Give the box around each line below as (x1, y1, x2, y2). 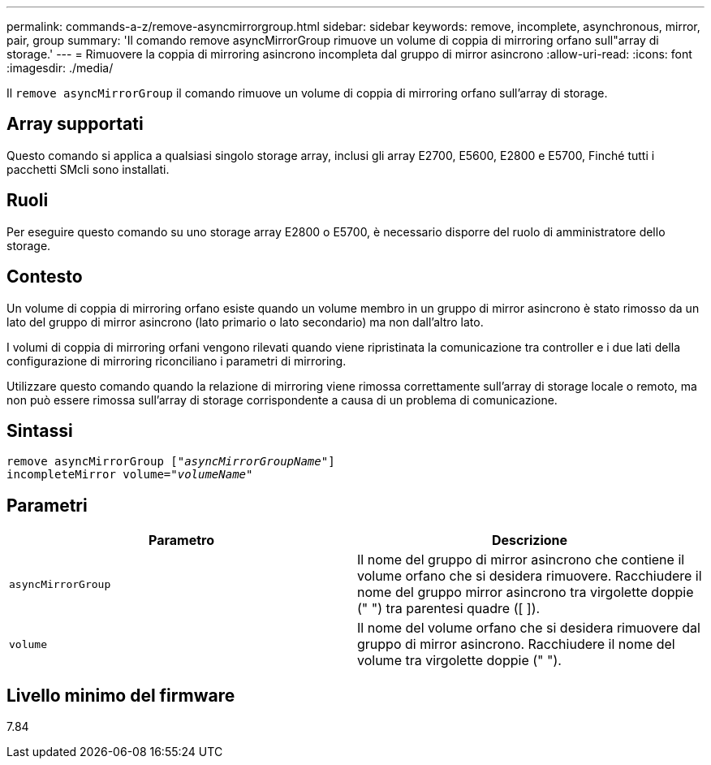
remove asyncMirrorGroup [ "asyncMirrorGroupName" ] (6, 455, 335, 469)
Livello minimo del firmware (6, 685, 235, 706)
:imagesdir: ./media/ (6, 61, 114, 75)
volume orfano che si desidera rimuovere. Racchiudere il (357, 568, 702, 585)
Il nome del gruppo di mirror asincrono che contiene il (357, 551, 685, 568)
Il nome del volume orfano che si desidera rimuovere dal (357, 620, 700, 637)
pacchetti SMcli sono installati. (6, 162, 170, 176)
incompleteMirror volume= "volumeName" (6, 468, 253, 482)
